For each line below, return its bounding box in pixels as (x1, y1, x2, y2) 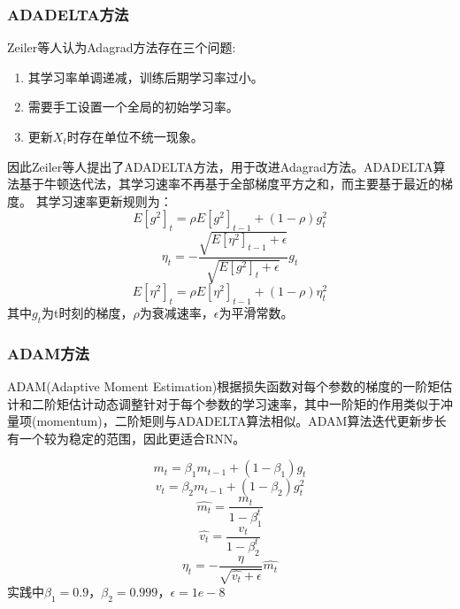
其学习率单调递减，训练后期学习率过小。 (27, 67, 264, 86)
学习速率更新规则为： (48, 191, 172, 210)
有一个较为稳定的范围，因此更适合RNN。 (7, 428, 246, 447)
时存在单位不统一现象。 (66, 127, 203, 145)
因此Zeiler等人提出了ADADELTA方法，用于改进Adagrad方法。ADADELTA (7, 157, 433, 175)
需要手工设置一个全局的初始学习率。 (27, 97, 239, 116)
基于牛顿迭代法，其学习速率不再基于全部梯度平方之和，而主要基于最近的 (19, 174, 441, 193)
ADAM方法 (7, 342, 89, 364)
